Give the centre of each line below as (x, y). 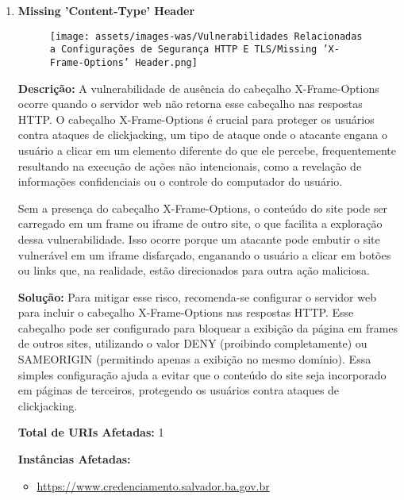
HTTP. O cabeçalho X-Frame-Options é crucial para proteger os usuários (196, 119)
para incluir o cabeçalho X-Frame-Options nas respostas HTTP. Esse (186, 312)
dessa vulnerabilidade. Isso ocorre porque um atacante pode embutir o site (199, 238)
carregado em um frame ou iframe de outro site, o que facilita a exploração (200, 223)
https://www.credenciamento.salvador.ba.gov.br (153, 485)
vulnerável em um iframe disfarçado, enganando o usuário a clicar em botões (204, 254)
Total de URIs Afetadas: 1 (91, 432)
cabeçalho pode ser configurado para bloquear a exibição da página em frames (208, 327)
